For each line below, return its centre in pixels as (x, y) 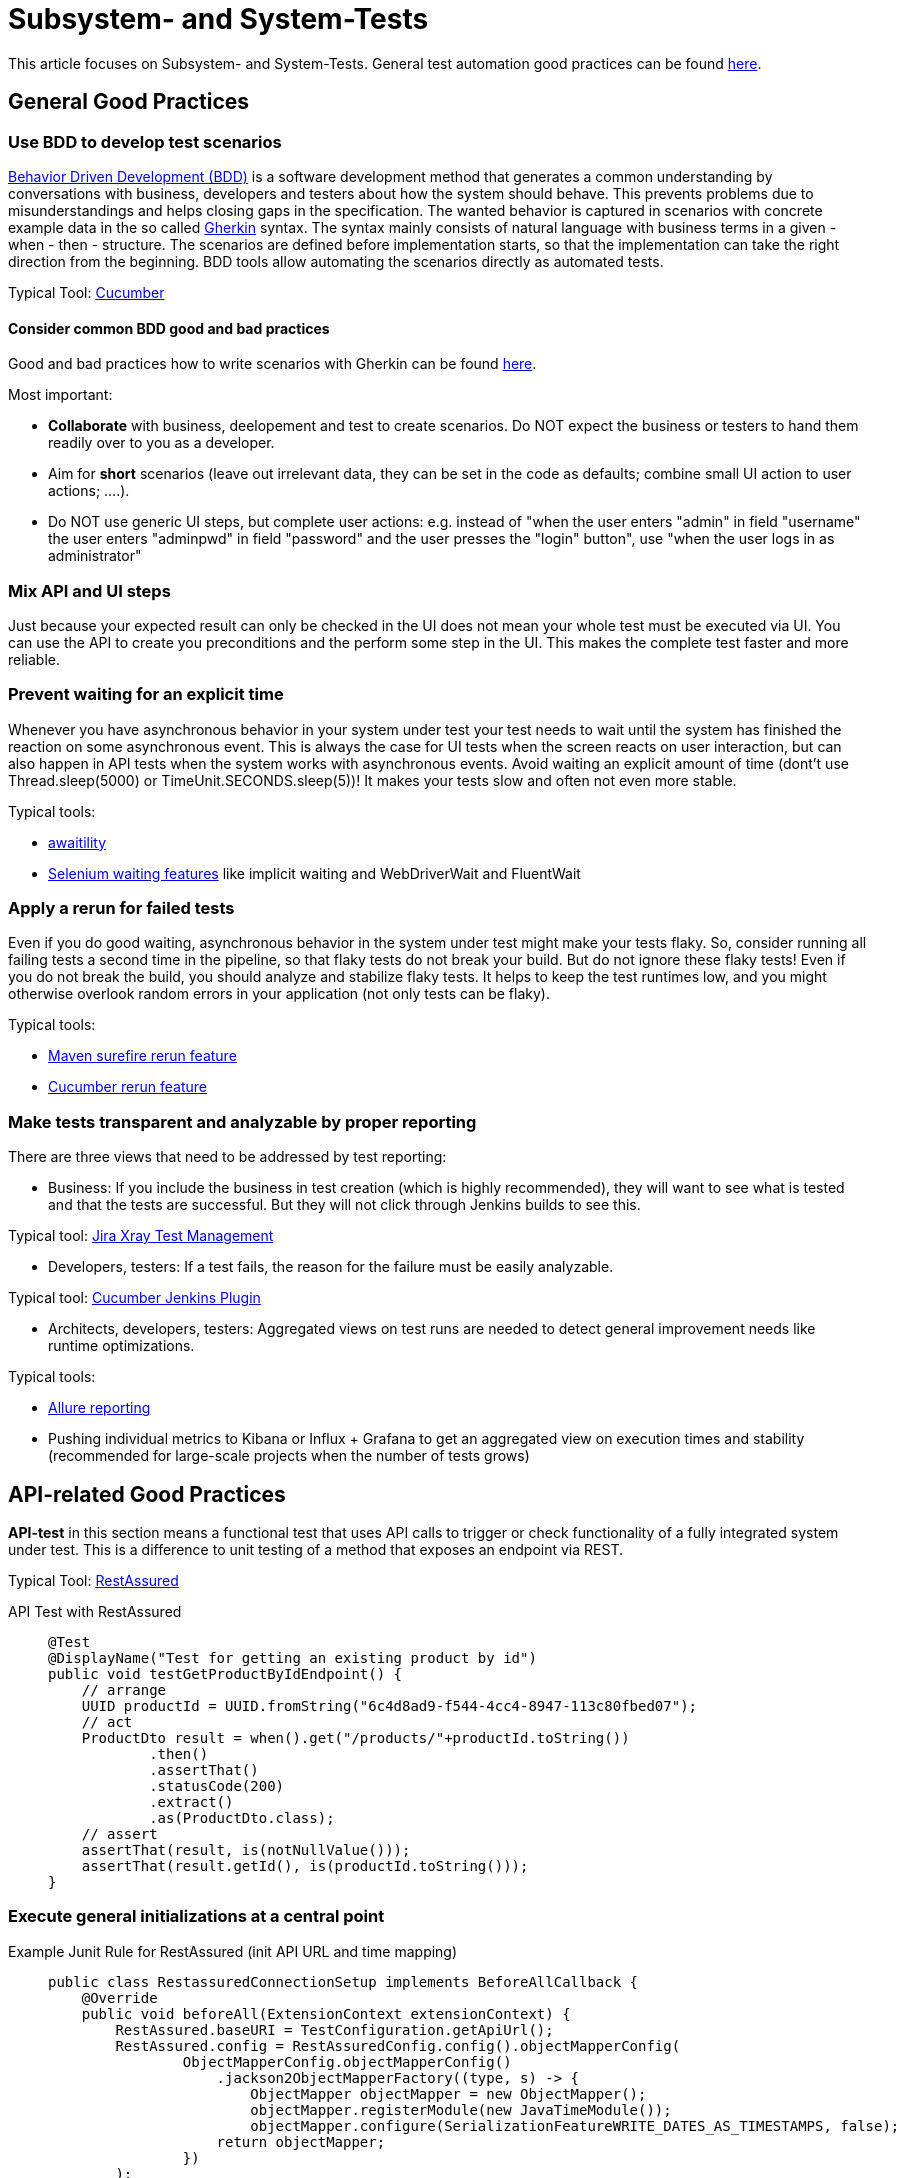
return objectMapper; (301, 2141)
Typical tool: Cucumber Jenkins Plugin (134, 1298)
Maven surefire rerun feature (142, 1056)
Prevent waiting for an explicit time (146, 694)
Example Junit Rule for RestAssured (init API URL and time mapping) (233, 1951)
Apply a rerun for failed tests (121, 908)
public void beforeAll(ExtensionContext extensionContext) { (326, 2013)
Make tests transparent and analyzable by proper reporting (242, 1121)
